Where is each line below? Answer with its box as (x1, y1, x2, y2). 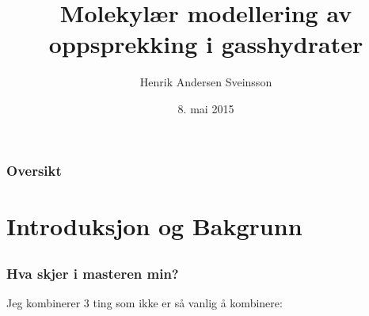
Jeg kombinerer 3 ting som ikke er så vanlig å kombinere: (6, 295, 283, 311)
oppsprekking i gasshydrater (48, 28, 363, 60)
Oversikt (6, 160, 62, 180)
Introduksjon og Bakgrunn (6, 209, 302, 242)
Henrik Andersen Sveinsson (139, 74, 272, 90)
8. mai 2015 (177, 100, 234, 116)
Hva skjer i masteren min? (6, 264, 179, 284)
